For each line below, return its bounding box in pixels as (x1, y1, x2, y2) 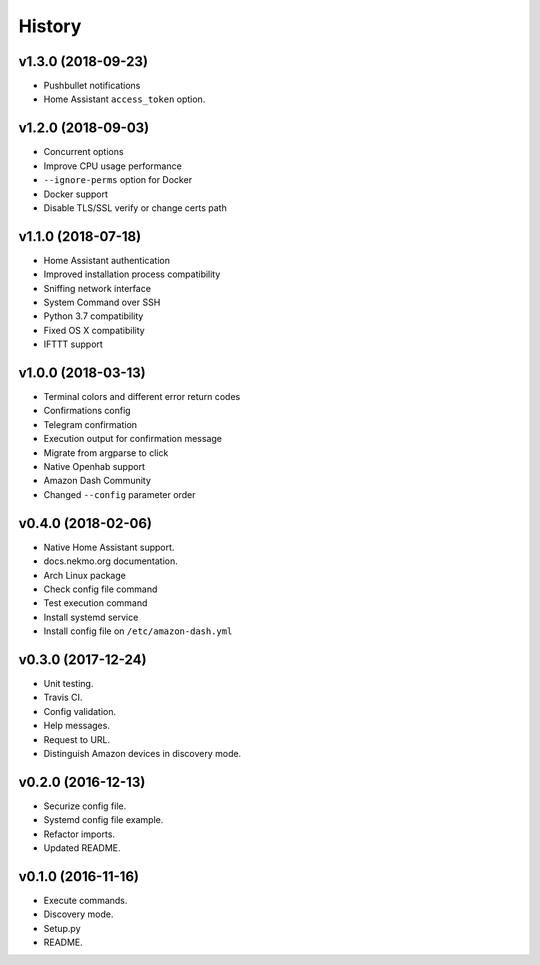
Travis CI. (43, 691, 83, 704)
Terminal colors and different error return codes (43, 391, 241, 403)
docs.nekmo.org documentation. (43, 555, 179, 567)
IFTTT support (43, 338, 104, 350)
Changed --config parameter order (43, 488, 196, 500)
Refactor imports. (43, 828, 115, 840)
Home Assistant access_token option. (43, 93, 206, 105)
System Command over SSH (43, 296, 161, 308)
